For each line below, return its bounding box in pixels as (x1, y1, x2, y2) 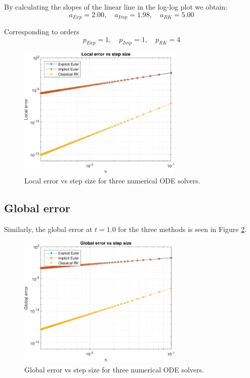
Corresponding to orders (4, 26, 79, 37)
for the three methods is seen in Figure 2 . (118, 223, 247, 234)
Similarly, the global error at (4, 223, 93, 234)
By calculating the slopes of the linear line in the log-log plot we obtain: (4, 2, 227, 12)
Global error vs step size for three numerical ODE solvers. (24, 364, 204, 374)
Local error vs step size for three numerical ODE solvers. (24, 175, 200, 186)
